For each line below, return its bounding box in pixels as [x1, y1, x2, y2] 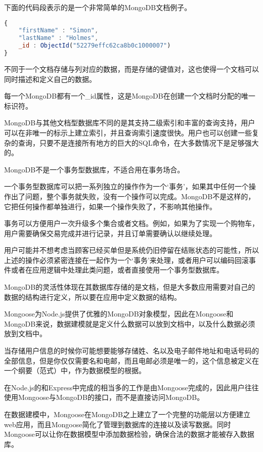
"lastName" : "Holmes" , [18, 34, 99, 42]
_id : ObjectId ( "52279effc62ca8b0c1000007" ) [18, 42, 171, 50]
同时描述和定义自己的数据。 [4, 73, 96, 84]
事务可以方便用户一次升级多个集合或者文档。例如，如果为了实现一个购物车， [4, 218, 259, 229]
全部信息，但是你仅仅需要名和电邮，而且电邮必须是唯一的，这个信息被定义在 [4, 355, 259, 366]
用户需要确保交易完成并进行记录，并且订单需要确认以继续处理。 [4, 228, 216, 238]
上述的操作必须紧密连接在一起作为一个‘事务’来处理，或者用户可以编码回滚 [4, 254, 249, 265]
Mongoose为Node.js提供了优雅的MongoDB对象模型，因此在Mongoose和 [4, 308, 234, 319]
